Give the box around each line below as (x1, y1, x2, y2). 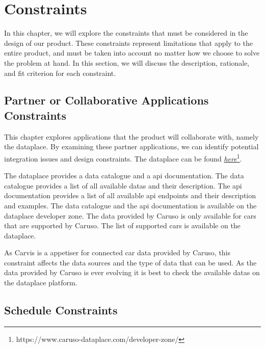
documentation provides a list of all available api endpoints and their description (4, 190, 256, 201)
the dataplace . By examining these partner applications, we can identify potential (4, 141, 259, 152)
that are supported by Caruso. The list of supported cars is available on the (4, 220, 241, 231)
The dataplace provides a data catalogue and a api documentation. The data (4, 170, 244, 181)
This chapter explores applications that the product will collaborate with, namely (4, 131, 259, 142)
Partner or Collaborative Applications (4, 92, 209, 108)
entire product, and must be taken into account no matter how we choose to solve (4, 47, 260, 58)
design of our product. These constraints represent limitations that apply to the (4, 37, 253, 48)
